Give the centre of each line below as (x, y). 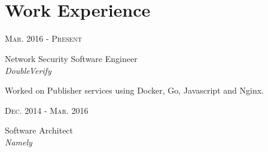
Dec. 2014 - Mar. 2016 (47, 110)
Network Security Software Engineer (71, 58)
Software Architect (39, 130)
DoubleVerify (28, 70)
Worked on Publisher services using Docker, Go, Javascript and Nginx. (134, 90)
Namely (19, 142)
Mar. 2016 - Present (44, 38)
